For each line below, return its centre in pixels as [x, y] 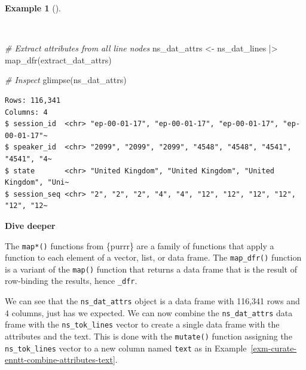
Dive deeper [30, 225]
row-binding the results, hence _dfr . [71, 281]
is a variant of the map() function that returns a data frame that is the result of [151, 269]
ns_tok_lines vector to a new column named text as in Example [126, 348]
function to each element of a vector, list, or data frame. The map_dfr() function [153, 257]
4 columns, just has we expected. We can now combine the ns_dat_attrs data [149, 312]
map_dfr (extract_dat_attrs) [58, 59]
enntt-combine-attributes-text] [60, 360]
